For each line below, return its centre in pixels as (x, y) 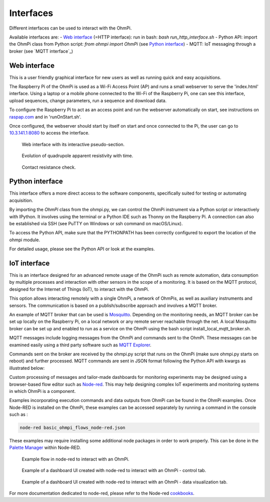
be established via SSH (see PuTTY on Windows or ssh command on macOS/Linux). (96, 223)
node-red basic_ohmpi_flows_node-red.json (72, 428)
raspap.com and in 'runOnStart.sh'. (45, 117)
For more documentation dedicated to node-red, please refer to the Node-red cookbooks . (102, 493)
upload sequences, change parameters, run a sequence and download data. (88, 101)
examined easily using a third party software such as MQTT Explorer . (80, 345)
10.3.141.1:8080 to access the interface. (49, 133)
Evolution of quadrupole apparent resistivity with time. (77, 156)
